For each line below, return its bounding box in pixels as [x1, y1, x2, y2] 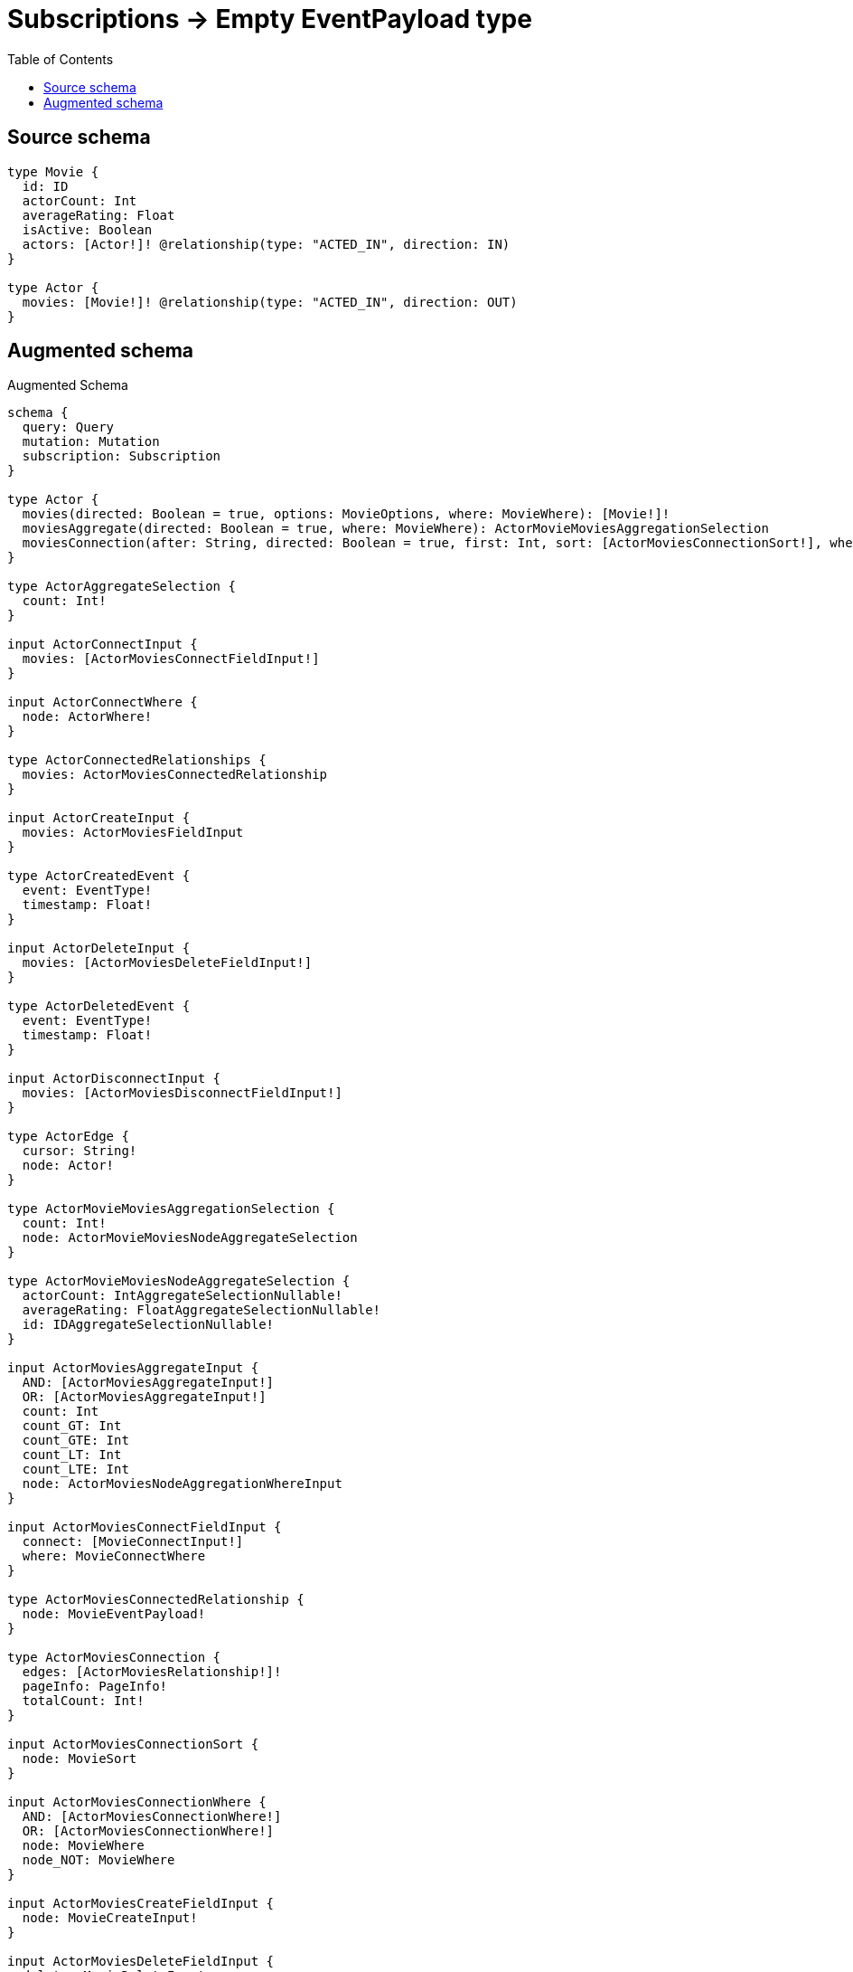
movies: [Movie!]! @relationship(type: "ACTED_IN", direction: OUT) [22, 294, 518, 309]
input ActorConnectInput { [7, 637, 198, 652]
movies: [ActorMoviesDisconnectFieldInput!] [22, 1086, 342, 1101]
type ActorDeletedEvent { [7, 999, 191, 1014]
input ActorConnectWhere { [7, 695, 198, 710]
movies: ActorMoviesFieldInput [22, 825, 244, 840]
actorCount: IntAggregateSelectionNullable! [22, 1288, 342, 1304]
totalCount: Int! [22, 1693, 145, 1709]
